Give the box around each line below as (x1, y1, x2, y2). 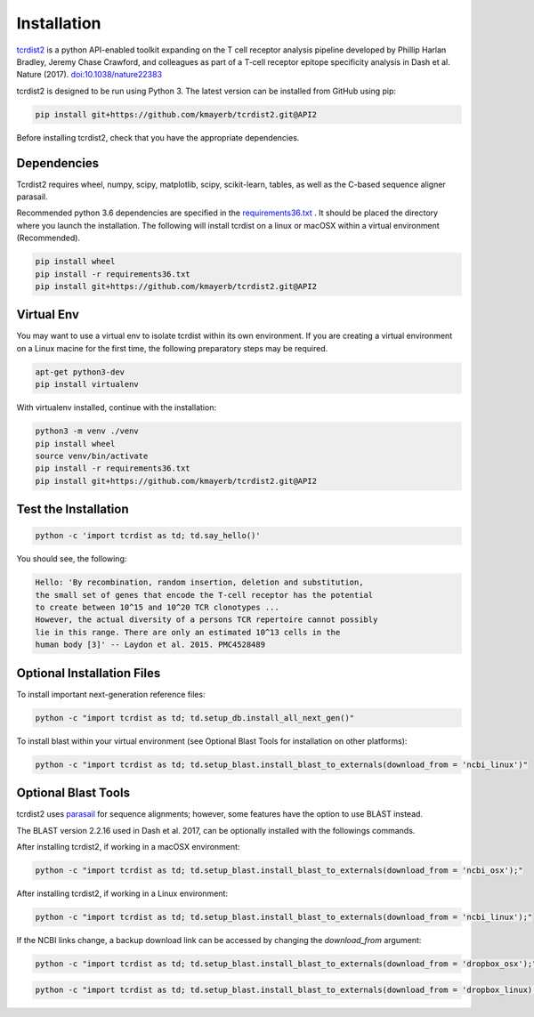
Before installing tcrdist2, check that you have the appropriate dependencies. (16, 132, 300, 142)
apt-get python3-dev (35, 367, 125, 377)
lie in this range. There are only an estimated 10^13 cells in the (35, 627, 341, 637)
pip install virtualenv (35, 379, 140, 390)
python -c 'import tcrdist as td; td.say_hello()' (35, 530, 262, 541)
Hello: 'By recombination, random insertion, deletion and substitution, (35, 577, 364, 587)
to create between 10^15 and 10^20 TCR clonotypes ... (35, 602, 279, 613)
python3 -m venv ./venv (35, 426, 140, 436)
